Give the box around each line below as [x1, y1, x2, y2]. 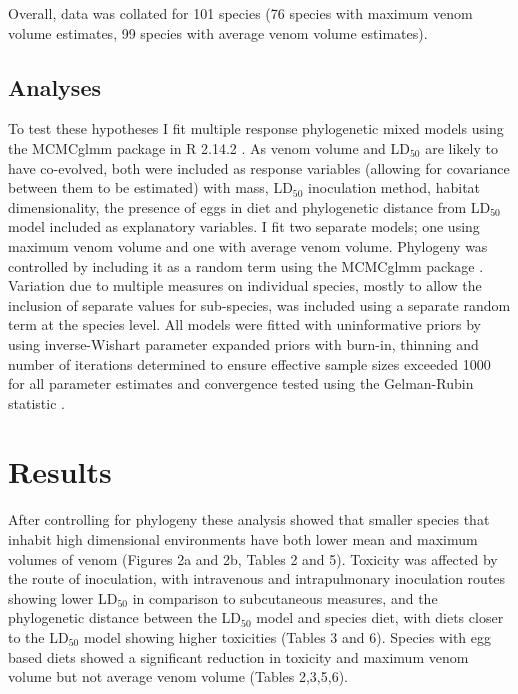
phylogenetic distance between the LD [8, 607, 242, 628]
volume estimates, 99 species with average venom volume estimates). [8, 22, 428, 43]
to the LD [8, 626, 69, 647]
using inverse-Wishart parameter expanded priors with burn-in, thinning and [8, 333, 479, 354]
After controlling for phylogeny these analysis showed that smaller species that [8, 509, 490, 530]
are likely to [425, 137, 498, 158]
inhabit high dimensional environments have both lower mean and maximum [8, 529, 478, 550]
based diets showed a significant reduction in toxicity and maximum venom [8, 646, 469, 667]
